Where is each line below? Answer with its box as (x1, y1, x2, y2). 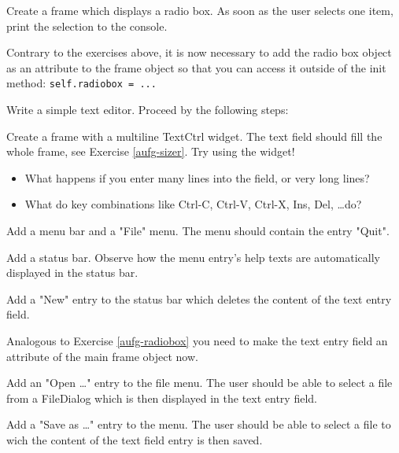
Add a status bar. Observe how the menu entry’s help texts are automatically (6, 249, 380, 265)
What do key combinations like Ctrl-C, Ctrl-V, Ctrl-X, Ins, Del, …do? (24, 196, 362, 212)
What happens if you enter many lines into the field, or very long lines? (24, 169, 370, 186)
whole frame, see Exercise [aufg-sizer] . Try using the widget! (6, 143, 295, 160)
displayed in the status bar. (6, 264, 139, 281)
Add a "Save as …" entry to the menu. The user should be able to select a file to (6, 416, 391, 433)
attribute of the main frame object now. (6, 348, 198, 364)
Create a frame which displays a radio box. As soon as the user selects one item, (6, 2, 393, 18)
